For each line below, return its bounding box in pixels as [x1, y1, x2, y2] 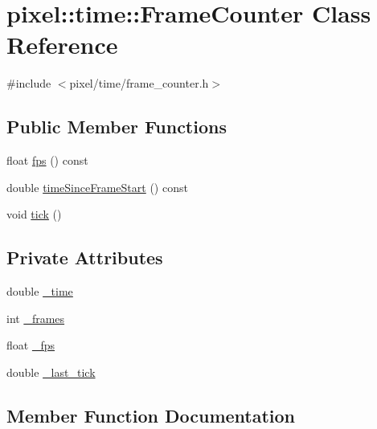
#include [6, 75, 51, 92]
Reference [6, 28, 118, 61]
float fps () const [6, 152, 88, 169]
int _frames [6, 309, 65, 326]
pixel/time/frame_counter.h [69, 75, 209, 92]
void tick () [6, 206, 62, 223]
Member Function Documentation [6, 402, 296, 427]
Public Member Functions [6, 114, 227, 139]
